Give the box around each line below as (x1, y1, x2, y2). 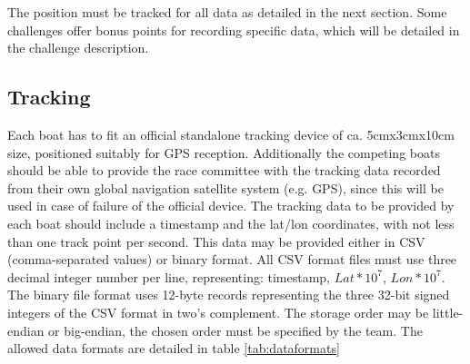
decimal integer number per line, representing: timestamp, (7, 267, 331, 286)
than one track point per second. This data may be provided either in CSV (7, 231, 425, 251)
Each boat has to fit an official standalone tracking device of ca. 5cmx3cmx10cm (7, 124, 455, 143)
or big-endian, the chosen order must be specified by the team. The (48, 320, 423, 339)
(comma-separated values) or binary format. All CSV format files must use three (7, 250, 457, 269)
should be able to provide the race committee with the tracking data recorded (7, 161, 441, 180)
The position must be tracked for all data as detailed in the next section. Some (7, 3, 447, 21)
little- (432, 302, 464, 321)
